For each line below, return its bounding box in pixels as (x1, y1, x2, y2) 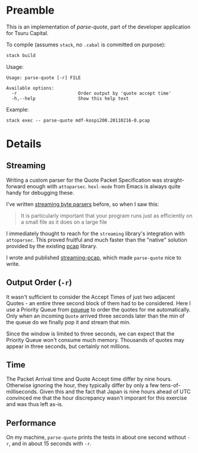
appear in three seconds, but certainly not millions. (6, 343, 131, 350)
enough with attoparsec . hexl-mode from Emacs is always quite (26, 182, 181, 190)
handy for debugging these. (6, 189, 74, 196)
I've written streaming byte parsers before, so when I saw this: (6, 200, 159, 208)
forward (6, 182, 26, 190)
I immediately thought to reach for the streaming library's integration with (6, 230, 185, 237)
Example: (6, 106, 29, 113)
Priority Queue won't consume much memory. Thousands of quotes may (6, 336, 184, 343)
